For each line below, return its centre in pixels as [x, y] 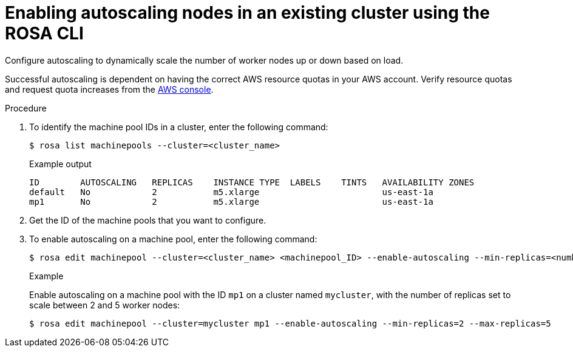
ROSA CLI [44, 33]
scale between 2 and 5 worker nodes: [105, 305]
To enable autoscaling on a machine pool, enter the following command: [173, 239]
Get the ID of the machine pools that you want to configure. [148, 220]
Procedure [26, 108]
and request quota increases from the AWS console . [109, 89]
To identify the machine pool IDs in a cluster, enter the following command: [179, 127]
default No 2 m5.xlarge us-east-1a [231, 192]
